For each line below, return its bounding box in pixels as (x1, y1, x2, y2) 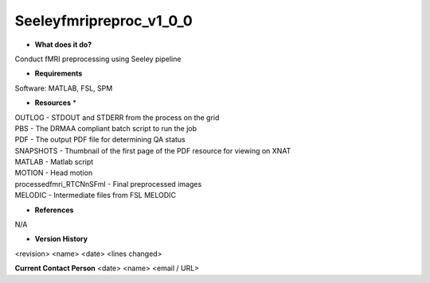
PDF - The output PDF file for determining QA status (14, 135, 186, 145)
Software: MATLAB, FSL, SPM (14, 83, 113, 93)
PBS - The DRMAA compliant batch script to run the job (14, 123, 197, 133)
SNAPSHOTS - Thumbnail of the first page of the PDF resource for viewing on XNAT (14, 145, 291, 155)
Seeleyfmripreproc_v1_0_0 (14, 12, 193, 29)
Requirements (34, 68, 83, 79)
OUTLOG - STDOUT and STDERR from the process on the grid (14, 112, 220, 122)
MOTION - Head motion (14, 168, 93, 178)
